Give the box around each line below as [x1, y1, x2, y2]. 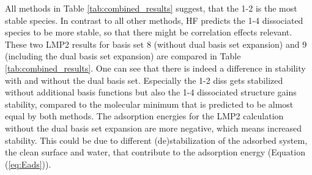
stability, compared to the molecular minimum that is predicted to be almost [5, 97, 294, 110]
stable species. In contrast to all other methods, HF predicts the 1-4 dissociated [5, 13, 303, 26]
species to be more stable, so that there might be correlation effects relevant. [5, 26, 292, 39]
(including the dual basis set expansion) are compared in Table [5, 50, 241, 62]
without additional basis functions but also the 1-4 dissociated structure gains [5, 86, 297, 99]
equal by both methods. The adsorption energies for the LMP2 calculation [5, 110, 284, 122]
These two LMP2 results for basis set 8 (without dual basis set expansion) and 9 [5, 37, 307, 50]
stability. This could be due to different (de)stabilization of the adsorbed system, [5, 133, 308, 146]
